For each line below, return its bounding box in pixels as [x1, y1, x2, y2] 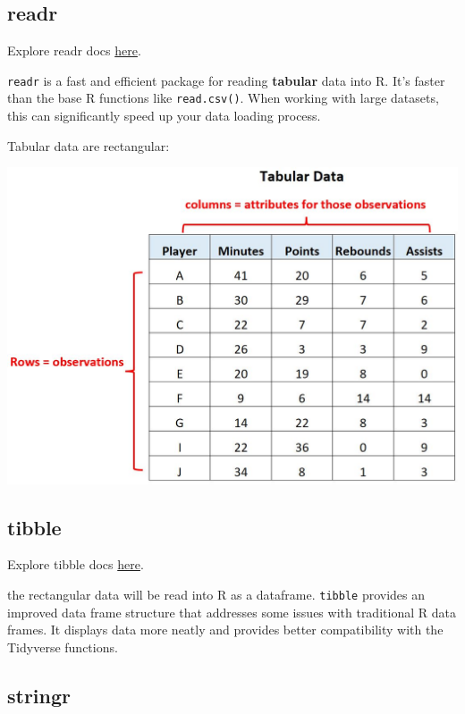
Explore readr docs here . [7, 41, 141, 60]
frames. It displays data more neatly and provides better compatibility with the [7, 620, 444, 639]
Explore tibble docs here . [7, 555, 144, 574]
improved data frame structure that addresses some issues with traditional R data [7, 602, 456, 621]
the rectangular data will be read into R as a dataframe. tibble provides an [7, 585, 426, 604]
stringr [7, 681, 72, 709]
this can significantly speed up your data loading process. [7, 106, 321, 125]
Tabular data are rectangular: [7, 136, 170, 155]
